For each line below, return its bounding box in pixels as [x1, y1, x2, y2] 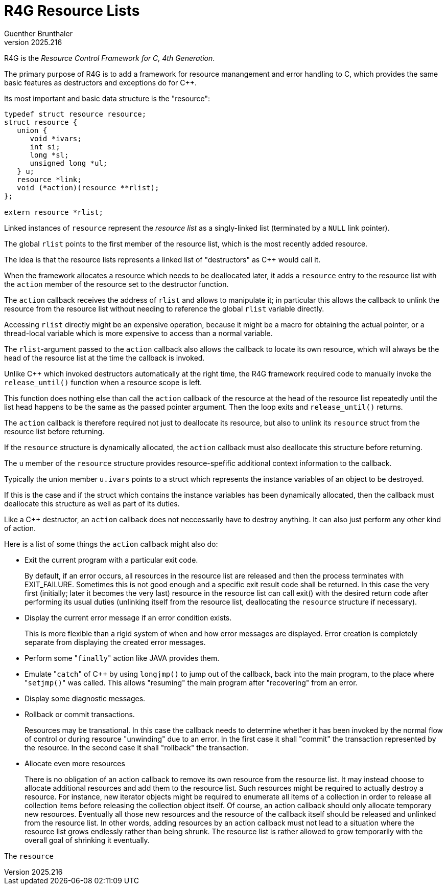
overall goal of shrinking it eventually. [25, 835, 150, 844]
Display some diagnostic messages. [25, 694, 146, 703]
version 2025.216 [4, 37, 62, 47]
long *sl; [30, 150, 69, 159]
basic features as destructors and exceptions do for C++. [4, 78, 197, 87]
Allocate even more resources [25, 759, 125, 768]
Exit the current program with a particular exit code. [25, 555, 198, 564]
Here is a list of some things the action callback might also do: [4, 539, 218, 548]
